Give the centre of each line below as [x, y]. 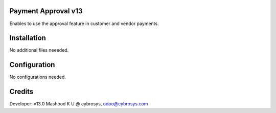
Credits [21, 92]
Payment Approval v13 [46, 11]
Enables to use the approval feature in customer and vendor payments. [84, 24]
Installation [28, 38]
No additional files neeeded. [39, 50]
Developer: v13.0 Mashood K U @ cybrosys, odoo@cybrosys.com [79, 104]
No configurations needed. [38, 77]
